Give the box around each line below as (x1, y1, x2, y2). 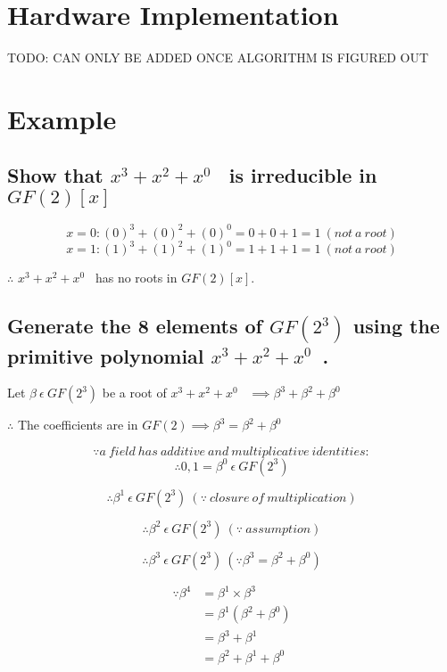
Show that (7, 161, 103, 189)
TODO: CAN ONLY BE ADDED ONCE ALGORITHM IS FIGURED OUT (7, 48, 429, 67)
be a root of (102, 383, 167, 402)
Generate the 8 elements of (7, 312, 262, 340)
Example (7, 100, 117, 136)
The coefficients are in (17, 415, 138, 434)
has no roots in (95, 268, 178, 287)
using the (352, 312, 440, 340)
